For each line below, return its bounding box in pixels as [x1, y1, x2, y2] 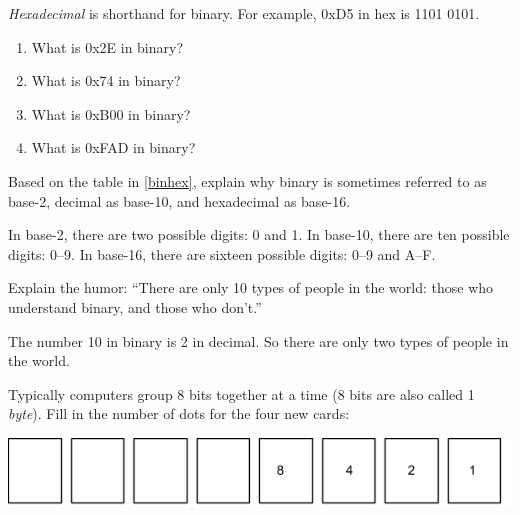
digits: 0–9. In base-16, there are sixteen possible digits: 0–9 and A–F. [8, 243, 436, 264]
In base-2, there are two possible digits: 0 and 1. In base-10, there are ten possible [8, 224, 510, 245]
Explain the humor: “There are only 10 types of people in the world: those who [8, 277, 494, 298]
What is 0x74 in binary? [31, 70, 181, 91]
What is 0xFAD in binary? [31, 137, 196, 158]
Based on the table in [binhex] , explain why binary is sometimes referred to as [8, 170, 487, 191]
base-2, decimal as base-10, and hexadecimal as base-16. [8, 190, 351, 211]
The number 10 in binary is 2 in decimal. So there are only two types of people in [8, 330, 509, 351]
